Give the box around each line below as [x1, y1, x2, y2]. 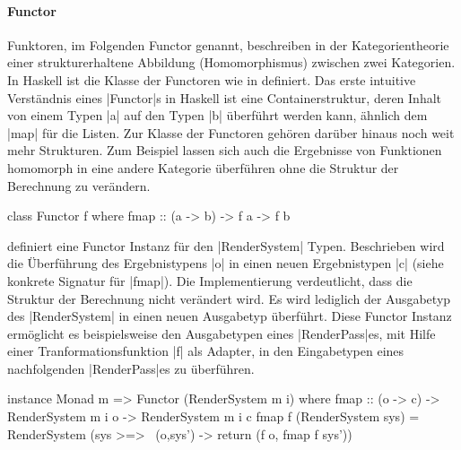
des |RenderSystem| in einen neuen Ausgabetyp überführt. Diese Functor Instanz [7, 307, 452, 325]
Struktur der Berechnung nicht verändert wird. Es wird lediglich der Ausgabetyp [7, 289, 451, 307]
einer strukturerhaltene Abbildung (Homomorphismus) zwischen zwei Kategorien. [7, 53, 456, 72]
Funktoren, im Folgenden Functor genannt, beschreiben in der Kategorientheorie [7, 35, 449, 54]
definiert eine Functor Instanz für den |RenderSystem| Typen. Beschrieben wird [7, 236, 445, 255]
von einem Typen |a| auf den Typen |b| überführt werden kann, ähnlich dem [7, 106, 428, 125]
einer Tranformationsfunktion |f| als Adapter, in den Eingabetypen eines [7, 342, 404, 360]
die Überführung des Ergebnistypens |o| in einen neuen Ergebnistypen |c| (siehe [7, 254, 444, 273]
